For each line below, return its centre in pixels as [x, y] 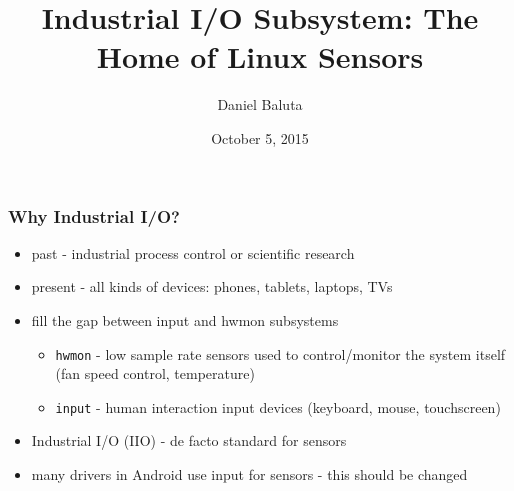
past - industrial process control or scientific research [193, 252]
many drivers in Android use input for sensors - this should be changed [249, 474]
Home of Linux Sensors [260, 56]
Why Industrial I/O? [94, 215]
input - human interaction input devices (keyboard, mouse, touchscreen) [278, 406]
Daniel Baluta [260, 104]
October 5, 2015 [260, 137]
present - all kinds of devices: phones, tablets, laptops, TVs [212, 286]
